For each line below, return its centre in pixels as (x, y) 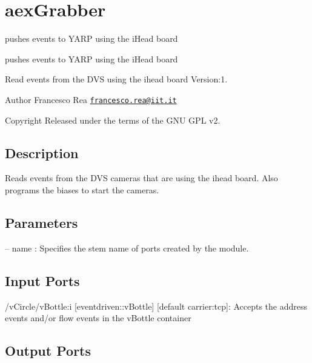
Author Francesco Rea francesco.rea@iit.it (91, 99)
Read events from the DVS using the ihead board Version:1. (116, 79)
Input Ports (42, 280)
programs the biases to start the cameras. (82, 189)
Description (42, 152)
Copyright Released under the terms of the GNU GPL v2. (113, 120)
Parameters (41, 222)
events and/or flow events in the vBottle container (98, 318)
